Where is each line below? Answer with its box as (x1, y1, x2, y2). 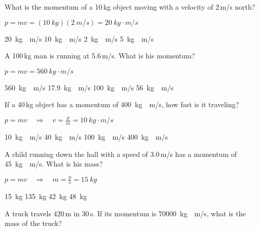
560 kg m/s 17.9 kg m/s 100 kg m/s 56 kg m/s (5, 82, 174, 92)
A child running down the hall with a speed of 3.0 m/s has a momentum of (5, 148, 237, 159)
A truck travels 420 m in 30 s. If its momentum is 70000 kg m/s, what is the (5, 208, 246, 218)
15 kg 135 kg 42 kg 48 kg (5, 191, 87, 202)
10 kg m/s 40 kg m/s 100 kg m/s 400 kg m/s (5, 132, 168, 142)
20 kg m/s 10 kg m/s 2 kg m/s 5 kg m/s (5, 33, 154, 44)
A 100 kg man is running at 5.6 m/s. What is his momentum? (5, 50, 195, 61)
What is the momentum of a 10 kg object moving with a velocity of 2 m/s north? (5, 2, 255, 12)
